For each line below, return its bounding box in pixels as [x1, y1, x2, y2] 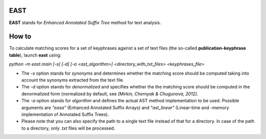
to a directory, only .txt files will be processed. [21, 125, 115, 131]
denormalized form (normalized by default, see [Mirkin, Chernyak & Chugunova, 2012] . [21, 91, 199, 97]
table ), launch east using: [9, 52, 62, 58]
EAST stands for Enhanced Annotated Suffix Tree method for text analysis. [9, 20, 161, 26]
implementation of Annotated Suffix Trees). [21, 111, 109, 117]
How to [9, 32, 32, 41]
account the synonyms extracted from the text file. [21, 77, 124, 83]
